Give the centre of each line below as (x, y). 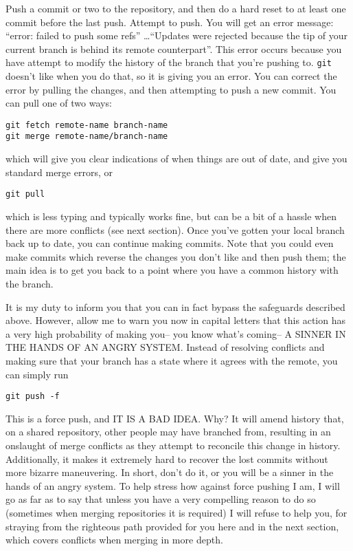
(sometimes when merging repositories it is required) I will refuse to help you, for (176, 512)
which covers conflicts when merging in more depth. (114, 540)
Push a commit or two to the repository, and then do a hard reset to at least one (176, 8)
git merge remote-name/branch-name (87, 137)
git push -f (33, 397)
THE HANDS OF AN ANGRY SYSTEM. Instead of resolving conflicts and (165, 347)
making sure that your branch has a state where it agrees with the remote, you (172, 360)
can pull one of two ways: (59, 103)
